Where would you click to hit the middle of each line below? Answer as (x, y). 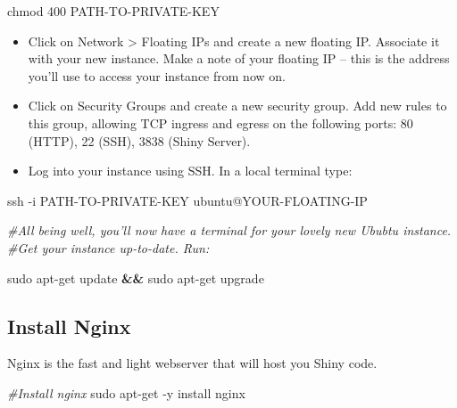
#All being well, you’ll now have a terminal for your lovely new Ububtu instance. (229, 230)
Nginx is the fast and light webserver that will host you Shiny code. (192, 363)
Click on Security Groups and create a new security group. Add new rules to (237, 106)
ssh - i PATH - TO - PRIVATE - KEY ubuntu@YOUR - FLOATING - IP (187, 200)
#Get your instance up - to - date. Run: (108, 247)
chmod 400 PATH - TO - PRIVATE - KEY (113, 11)
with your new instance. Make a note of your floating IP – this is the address (239, 58)
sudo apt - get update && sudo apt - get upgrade (136, 277)
